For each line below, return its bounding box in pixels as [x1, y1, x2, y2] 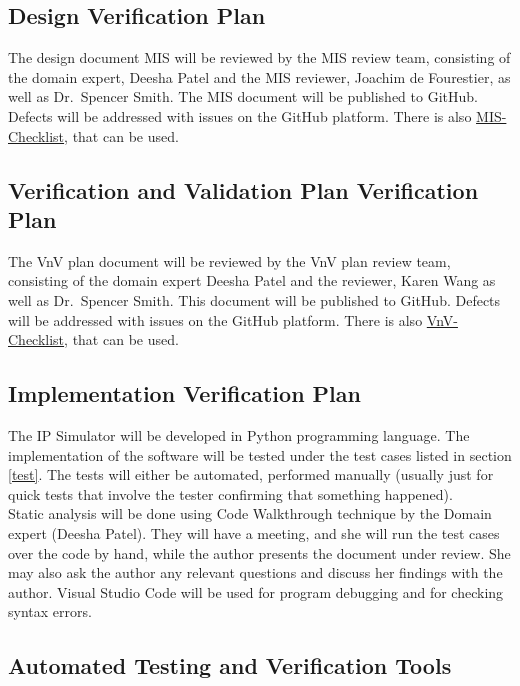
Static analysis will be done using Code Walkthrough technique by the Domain [8, 503, 492, 524]
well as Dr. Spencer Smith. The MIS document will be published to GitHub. [8, 86, 478, 107]
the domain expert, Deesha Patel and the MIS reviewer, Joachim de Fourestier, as [8, 66, 511, 87]
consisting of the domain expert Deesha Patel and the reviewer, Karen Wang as [8, 270, 496, 291]
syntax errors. [8, 601, 92, 622]
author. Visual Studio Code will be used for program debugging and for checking [8, 581, 504, 602]
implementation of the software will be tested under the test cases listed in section [8, 444, 512, 465]
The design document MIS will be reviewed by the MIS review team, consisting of [8, 47, 511, 68]
